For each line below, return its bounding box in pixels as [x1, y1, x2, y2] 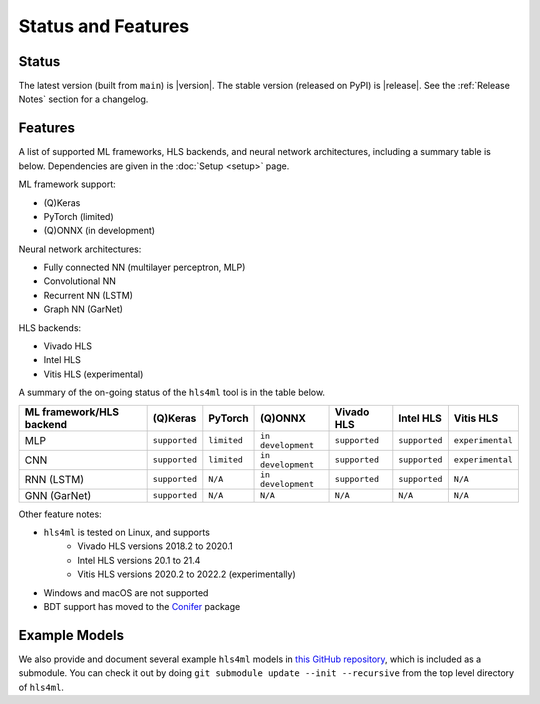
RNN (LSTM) [24, 472, 85, 486]
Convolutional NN [43, 275, 117, 287]
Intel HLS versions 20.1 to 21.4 [77, 554, 201, 566]
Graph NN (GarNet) [43, 303, 124, 315]
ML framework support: [18, 178, 117, 190]
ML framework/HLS [24, 405, 120, 419]
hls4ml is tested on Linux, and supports [43, 526, 210, 538]
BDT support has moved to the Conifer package [43, 600, 241, 612]
